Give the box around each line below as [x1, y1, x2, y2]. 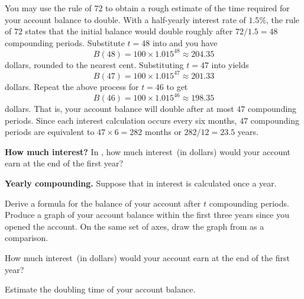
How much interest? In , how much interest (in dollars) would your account [5, 145, 291, 157]
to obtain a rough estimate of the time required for [105, 2, 290, 14]
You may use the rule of [5, 2, 92, 14]
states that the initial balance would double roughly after [25, 25, 233, 37]
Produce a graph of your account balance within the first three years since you [5, 208, 289, 221]
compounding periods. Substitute [5, 36, 125, 49]
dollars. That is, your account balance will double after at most [5, 102, 234, 115]
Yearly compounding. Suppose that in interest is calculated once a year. [5, 177, 277, 189]
